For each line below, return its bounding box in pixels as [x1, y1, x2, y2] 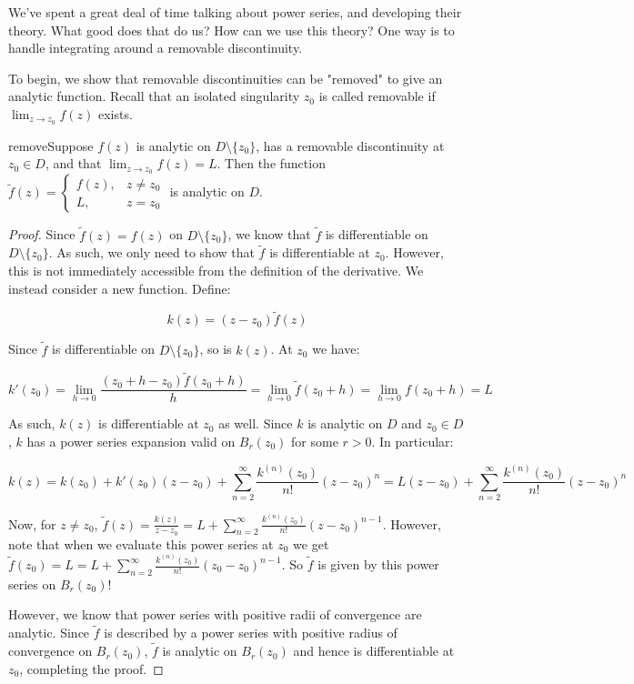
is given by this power [317, 555, 439, 574]
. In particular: [371, 432, 454, 450]
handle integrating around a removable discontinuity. [8, 38, 303, 57]
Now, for [8, 514, 56, 533]
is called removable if [318, 86, 436, 106]
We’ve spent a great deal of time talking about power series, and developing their [8, 3, 462, 21]
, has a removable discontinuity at [256, 136, 445, 155]
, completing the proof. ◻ [19, 659, 164, 678]
